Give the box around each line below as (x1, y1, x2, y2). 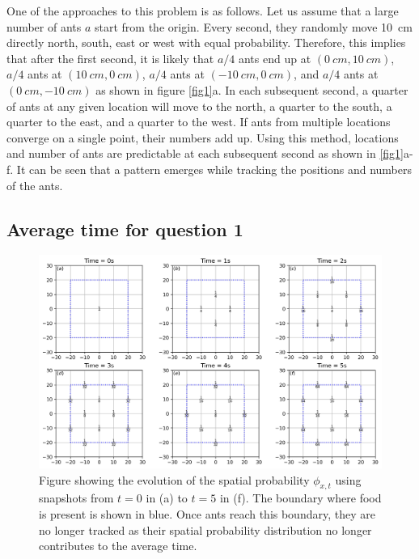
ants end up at (238, 49, 311, 66)
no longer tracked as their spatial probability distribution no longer (39, 521, 372, 538)
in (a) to (146, 489, 188, 506)
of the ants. (6, 176, 63, 193)
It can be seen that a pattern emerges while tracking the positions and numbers (16, 160, 413, 177)
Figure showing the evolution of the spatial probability (39, 471, 310, 488)
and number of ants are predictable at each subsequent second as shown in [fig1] (6, 145, 404, 162)
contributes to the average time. (39, 537, 197, 554)
